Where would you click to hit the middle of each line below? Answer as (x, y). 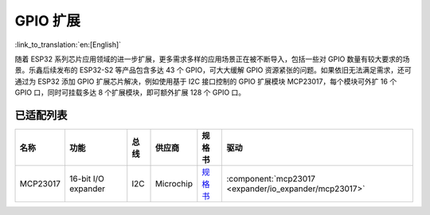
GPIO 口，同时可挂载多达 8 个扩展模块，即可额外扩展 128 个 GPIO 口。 (130, 92)
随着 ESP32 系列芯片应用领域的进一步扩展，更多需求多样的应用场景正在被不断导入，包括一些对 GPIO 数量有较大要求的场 (212, 59)
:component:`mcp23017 (271, 179)
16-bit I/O (87, 179)
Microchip (174, 184)
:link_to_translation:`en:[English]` (68, 45)
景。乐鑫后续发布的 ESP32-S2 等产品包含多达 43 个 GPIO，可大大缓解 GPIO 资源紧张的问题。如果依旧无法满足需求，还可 (213, 70)
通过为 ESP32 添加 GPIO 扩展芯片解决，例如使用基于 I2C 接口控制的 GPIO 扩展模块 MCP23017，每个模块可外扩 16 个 (206, 81)
